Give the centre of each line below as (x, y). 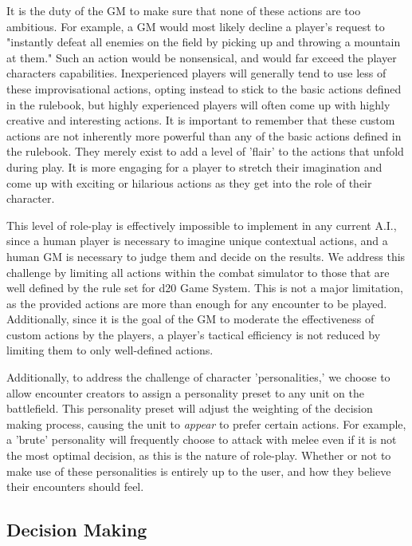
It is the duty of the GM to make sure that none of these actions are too (184, 10)
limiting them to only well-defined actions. (110, 350)
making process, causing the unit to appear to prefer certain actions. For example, (206, 423)
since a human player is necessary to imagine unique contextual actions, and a (197, 241)
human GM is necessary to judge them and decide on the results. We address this (206, 256)
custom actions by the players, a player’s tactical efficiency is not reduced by (194, 334)
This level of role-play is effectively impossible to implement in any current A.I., (202, 225)
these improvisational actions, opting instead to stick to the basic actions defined (204, 88)
